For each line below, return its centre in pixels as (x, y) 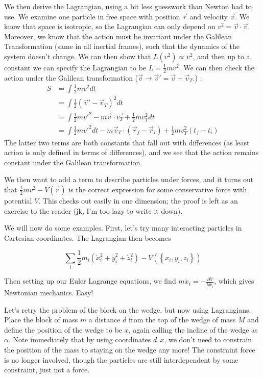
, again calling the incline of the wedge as (193, 329)
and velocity (209, 16)
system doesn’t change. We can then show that (78, 56)
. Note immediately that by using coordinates (80, 339)
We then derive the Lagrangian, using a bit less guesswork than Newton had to (128, 6)
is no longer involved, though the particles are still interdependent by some (121, 359)
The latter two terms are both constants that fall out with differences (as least (127, 142)
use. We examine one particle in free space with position (92, 16)
